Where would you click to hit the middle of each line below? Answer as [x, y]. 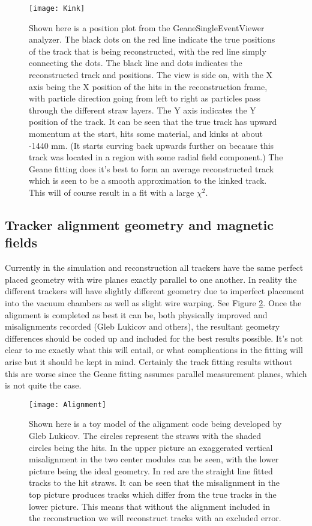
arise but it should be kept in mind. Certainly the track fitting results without [148, 361]
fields [21, 242]
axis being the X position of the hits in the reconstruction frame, [148, 86]
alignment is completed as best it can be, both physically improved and [136, 314]
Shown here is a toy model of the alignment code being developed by [155, 424]
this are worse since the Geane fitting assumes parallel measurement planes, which [156, 373]
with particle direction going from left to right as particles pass [145, 98]
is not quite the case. [43, 385]
